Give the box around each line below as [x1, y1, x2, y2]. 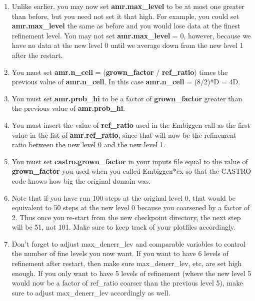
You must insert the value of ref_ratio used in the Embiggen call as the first [11, 119, 250, 130]
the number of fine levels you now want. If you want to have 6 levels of [11, 248, 228, 259]
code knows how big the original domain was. [11, 175, 151, 186]
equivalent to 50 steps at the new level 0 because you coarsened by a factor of [11, 202, 250, 213]
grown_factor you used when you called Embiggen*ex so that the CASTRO [11, 166, 251, 176]
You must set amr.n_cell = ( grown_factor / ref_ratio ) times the [11, 66, 228, 77]
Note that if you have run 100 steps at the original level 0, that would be [11, 192, 235, 203]
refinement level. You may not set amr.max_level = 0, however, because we [11, 30, 251, 40]
